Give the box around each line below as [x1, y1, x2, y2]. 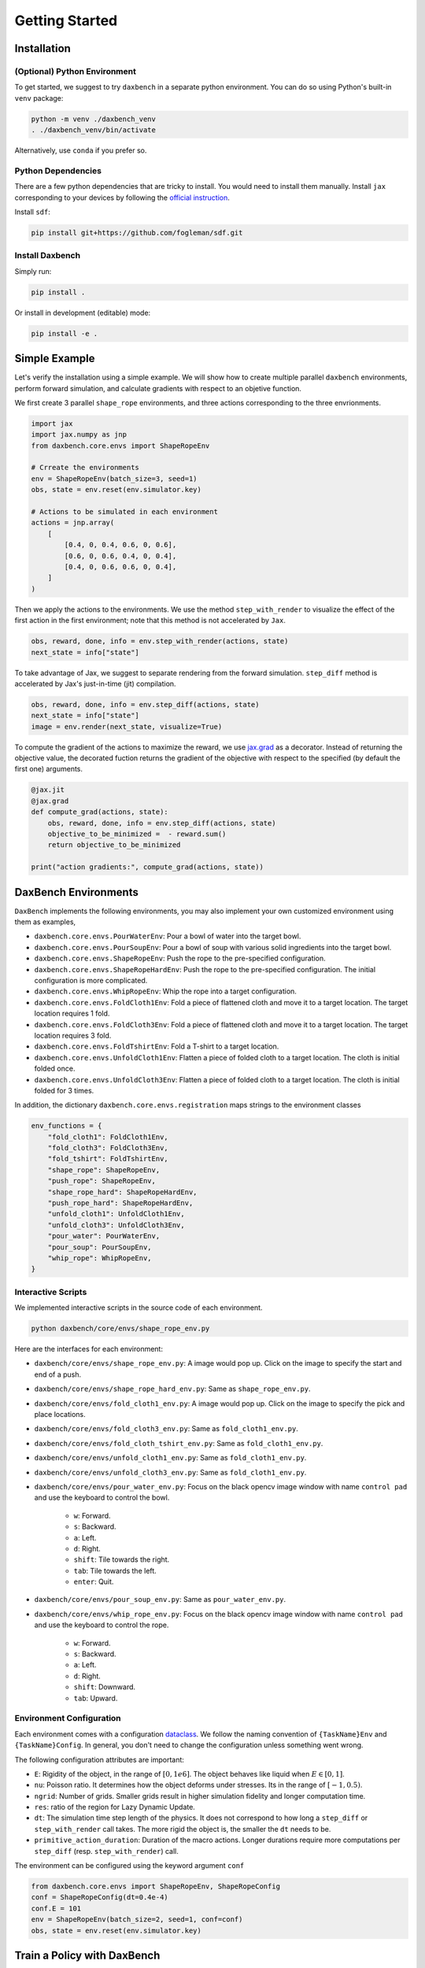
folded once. [34, 1064, 76, 1074]
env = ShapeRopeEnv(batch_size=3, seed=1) [31, 474, 198, 483]
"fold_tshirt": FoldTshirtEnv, [47, 1154, 168, 1163]
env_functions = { [31, 1122, 102, 1130]
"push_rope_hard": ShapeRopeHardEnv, [47, 1199, 194, 1208]
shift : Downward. [73, 1682, 136, 1692]
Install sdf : [14, 207, 50, 216]
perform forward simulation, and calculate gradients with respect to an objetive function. [14, 383, 302, 393]
